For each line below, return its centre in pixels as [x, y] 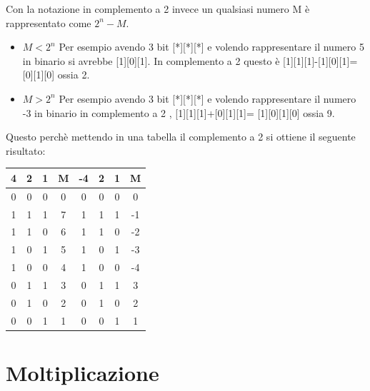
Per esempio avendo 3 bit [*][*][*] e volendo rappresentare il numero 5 [211, 47]
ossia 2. [74, 75]
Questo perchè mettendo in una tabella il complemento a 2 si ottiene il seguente [181, 137]
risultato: [26, 150]
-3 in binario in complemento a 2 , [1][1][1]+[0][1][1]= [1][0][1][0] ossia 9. [179, 112]
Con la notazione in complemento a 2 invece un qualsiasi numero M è [158, 9]
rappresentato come [49, 22]
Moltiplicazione [82, 372]
